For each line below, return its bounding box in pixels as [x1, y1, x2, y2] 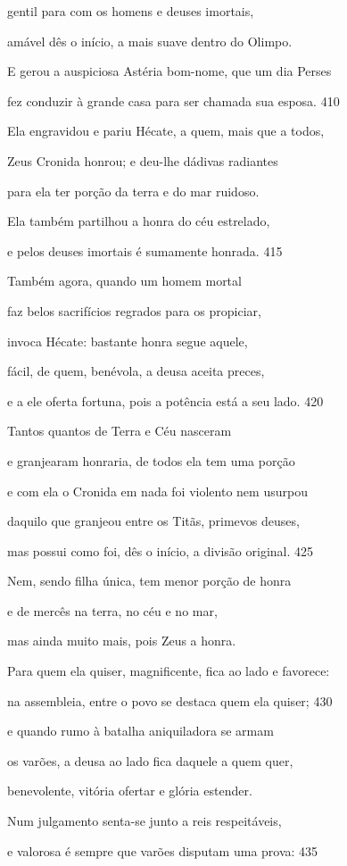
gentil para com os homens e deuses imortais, [7, 2, 254, 20]
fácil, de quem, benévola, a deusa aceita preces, [7, 362, 265, 380]
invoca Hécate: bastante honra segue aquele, [7, 331, 248, 350]
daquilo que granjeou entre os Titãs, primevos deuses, [7, 512, 300, 530]
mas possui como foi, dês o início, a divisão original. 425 [7, 541, 314, 560]
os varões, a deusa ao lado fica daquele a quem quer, [7, 751, 293, 770]
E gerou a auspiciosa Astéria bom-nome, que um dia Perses [7, 62, 332, 80]
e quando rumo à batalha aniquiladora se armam [7, 721, 274, 740]
